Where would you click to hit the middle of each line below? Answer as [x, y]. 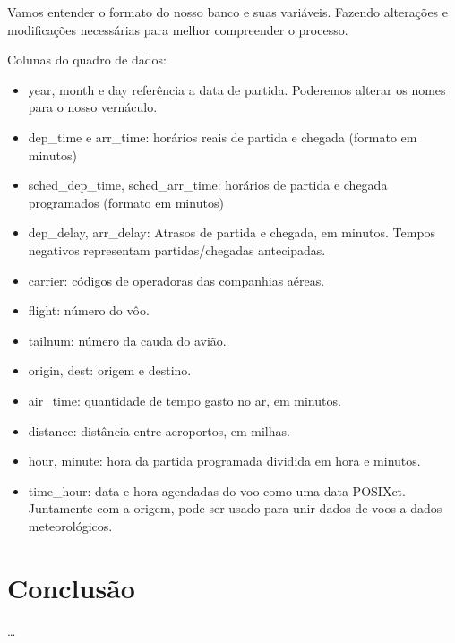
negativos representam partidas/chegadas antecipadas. [177, 249]
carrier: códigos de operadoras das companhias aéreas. [176, 280]
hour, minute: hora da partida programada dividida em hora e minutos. [224, 461]
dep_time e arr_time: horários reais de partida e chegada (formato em [223, 137]
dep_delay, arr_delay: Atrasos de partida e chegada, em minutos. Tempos [232, 232]
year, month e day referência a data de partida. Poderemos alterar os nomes [237, 89]
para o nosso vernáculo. [93, 107]
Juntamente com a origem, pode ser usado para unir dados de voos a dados [235, 508]
